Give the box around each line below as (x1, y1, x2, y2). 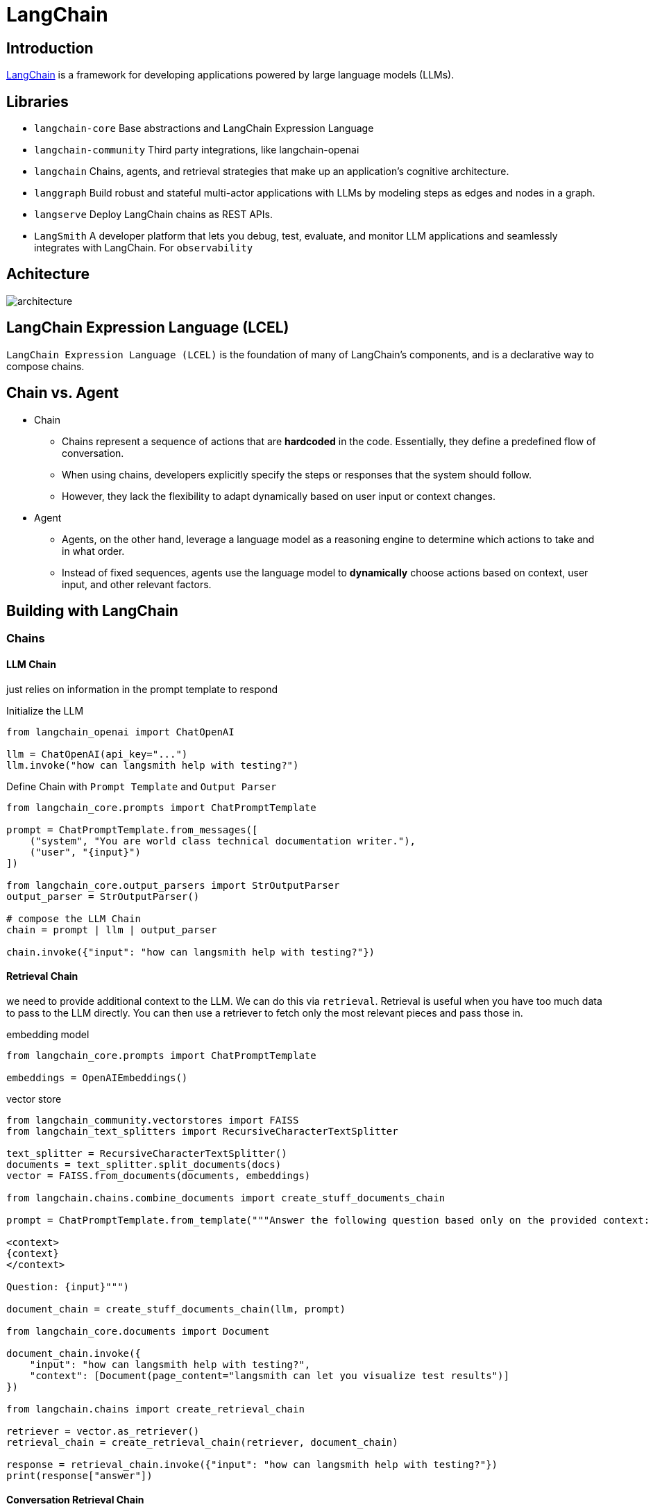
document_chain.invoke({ (6, 1347, 141, 1359)
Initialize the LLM (6, 704, 84, 717)
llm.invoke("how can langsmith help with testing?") (6, 759, 299, 771)
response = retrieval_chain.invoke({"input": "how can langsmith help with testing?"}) (6, 1458, 498, 1470)
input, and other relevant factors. (62, 578, 212, 590)
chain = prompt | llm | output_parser (6, 924, 217, 935)
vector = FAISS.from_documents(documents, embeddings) (6, 1169, 311, 1181)
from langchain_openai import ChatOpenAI (6, 726, 235, 737)
